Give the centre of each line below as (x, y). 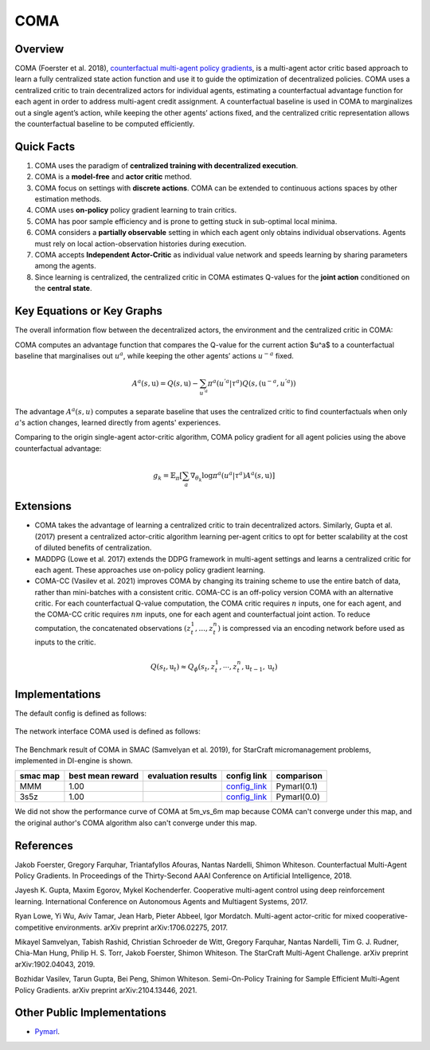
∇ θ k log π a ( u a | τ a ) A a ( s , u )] (233, 476)
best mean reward (104, 776)
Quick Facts (45, 146)
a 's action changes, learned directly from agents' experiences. (118, 422)
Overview (39, 49)
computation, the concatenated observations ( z (113, 628)
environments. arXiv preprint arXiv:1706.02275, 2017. (142, 927)
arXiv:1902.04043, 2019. (55, 964)
